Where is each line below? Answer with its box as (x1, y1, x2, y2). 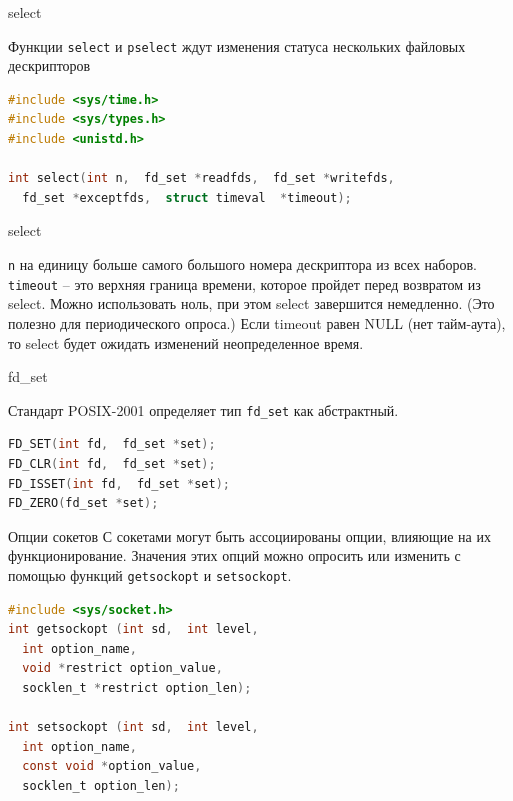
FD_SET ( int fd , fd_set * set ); (8, 437, 216, 452)
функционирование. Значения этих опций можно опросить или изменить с (8, 545, 461, 566)
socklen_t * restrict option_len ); (22, 680, 252, 695)
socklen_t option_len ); (22, 778, 180, 793)
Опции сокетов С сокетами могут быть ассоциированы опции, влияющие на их (8, 525, 491, 546)
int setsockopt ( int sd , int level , (8, 720, 259, 735)
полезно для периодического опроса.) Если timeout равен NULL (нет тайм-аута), (8, 312, 506, 333)
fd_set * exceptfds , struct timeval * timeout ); (22, 190, 352, 205)
